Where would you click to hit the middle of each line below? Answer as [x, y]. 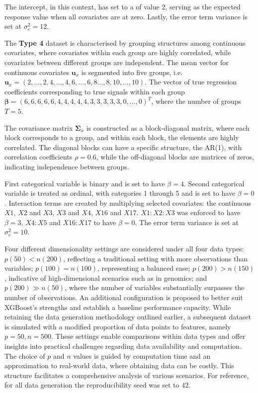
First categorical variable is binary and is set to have [85, 183]
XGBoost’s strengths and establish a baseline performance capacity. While [118, 307]
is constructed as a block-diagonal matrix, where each [168, 127]
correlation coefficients [39, 157]
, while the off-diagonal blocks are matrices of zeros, [175, 157]
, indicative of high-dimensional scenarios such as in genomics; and [106, 277]
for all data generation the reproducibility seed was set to [92, 385]
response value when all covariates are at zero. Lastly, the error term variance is [126, 16]
